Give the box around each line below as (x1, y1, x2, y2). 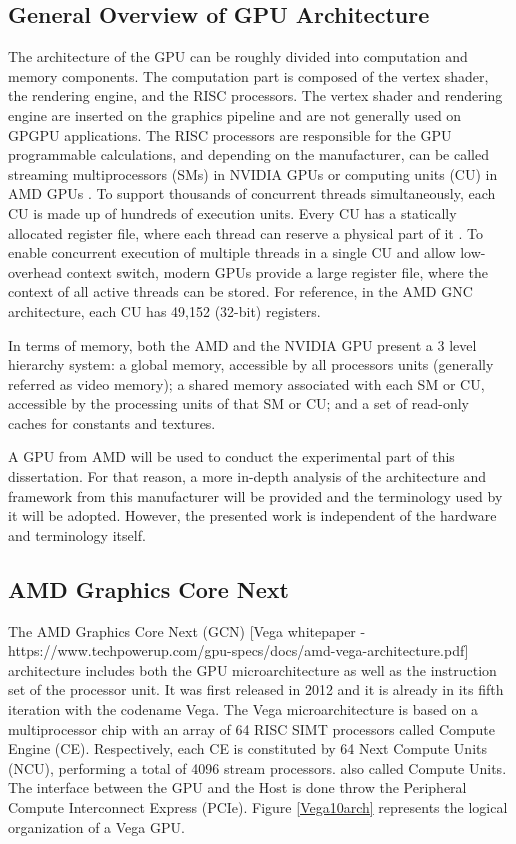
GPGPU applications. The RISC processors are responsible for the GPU (8, 124, 452, 145)
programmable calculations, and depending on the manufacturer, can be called (8, 144, 489, 165)
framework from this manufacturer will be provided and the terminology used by (8, 485, 503, 506)
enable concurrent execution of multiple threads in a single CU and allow (8, 242, 456, 263)
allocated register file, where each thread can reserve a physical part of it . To (8, 222, 483, 243)
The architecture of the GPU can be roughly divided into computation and (8, 46, 468, 67)
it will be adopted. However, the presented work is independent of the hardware (8, 505, 497, 526)
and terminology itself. (8, 524, 146, 545)
